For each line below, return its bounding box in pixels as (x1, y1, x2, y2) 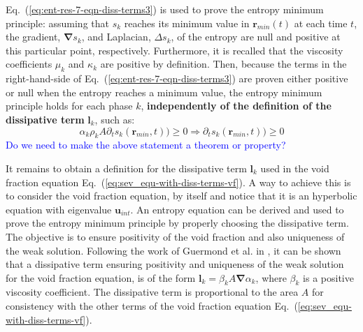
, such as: (94, 112, 135, 126)
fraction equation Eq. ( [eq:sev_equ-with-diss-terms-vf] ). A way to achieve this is (6, 174, 351, 189)
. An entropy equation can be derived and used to (130, 202, 344, 216)
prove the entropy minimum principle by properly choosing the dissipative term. (6, 216, 349, 230)
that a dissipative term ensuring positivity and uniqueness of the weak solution (6, 257, 344, 271)
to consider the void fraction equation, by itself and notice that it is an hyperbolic (6, 188, 357, 203)
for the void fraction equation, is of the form (6, 270, 196, 285)
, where (255, 270, 287, 285)
